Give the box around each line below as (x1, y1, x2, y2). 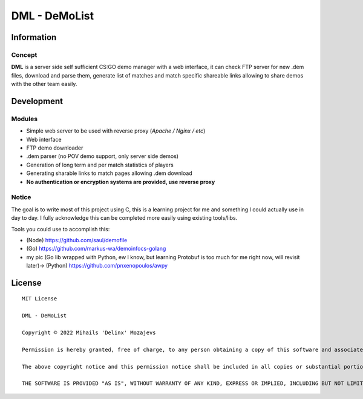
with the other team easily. (11, 81, 77, 88)
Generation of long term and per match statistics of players (26, 161, 174, 168)
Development (11, 96, 64, 106)
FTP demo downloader (26, 144, 83, 151)
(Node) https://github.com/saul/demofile (26, 236, 128, 243)
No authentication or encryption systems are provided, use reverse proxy (26, 178, 215, 185)
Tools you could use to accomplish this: (11, 225, 110, 232)
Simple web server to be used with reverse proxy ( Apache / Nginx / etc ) (26, 127, 206, 134)
